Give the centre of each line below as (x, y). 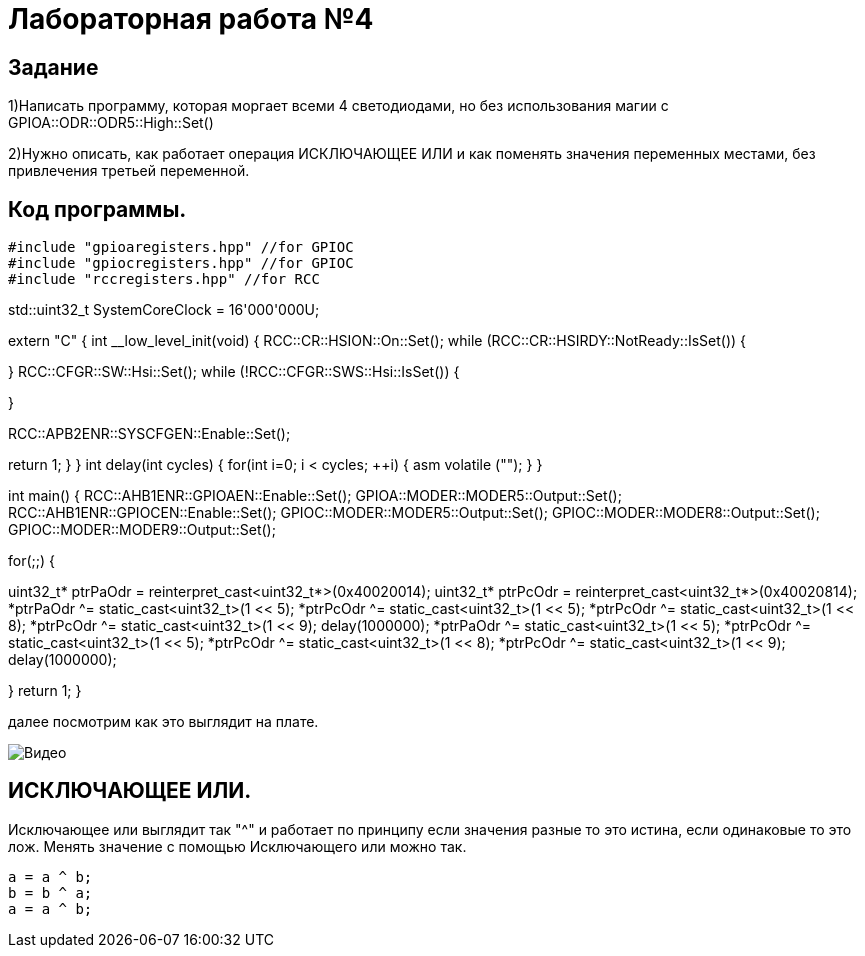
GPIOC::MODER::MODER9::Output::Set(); (142, 530)
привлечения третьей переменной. (129, 171)
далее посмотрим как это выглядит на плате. (163, 722)
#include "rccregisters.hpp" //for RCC (164, 279)
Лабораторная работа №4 (191, 19)
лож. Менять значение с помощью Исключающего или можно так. (237, 846)
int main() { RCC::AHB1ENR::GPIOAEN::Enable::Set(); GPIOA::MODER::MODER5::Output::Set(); (315, 496)
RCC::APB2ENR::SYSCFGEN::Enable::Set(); (149, 434)
